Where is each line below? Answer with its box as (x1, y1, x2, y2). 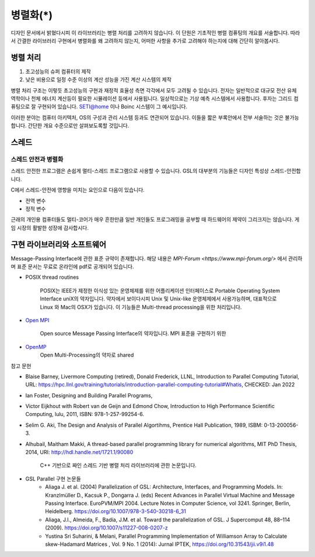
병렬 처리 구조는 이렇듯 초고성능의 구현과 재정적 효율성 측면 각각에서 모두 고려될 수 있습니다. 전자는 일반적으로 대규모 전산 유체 (10, 87, 297, 94)
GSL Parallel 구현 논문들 (25, 475, 81, 482)
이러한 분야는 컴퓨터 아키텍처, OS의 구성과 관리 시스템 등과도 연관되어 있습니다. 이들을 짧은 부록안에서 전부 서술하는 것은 (10, 114, 284, 121)
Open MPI (25, 316, 50, 324)
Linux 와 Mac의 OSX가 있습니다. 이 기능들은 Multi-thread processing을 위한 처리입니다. (40, 303, 242, 310)
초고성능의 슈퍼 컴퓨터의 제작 (25, 68, 92, 75)
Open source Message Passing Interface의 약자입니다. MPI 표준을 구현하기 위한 (40, 330, 227, 337)
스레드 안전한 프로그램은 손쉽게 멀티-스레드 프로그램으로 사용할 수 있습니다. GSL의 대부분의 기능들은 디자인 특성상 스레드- (10, 167, 287, 175)
